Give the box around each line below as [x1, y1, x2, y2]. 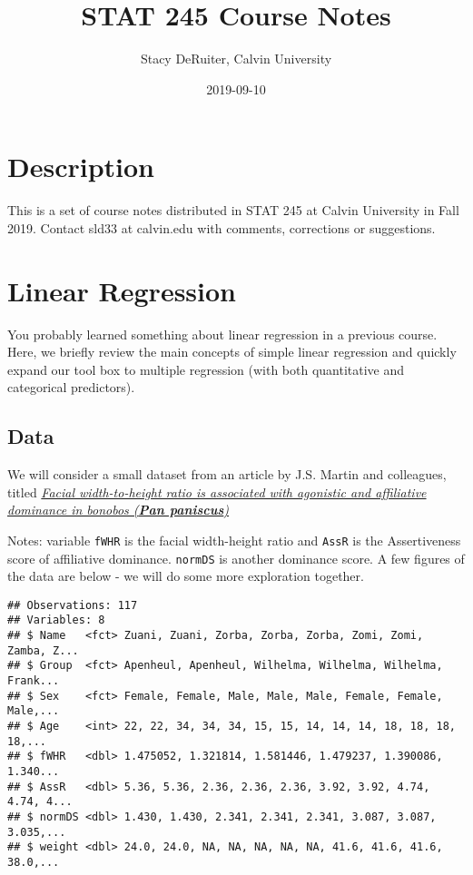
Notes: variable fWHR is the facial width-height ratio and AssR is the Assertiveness [7, 530, 461, 549]
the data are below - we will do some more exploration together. [7, 566, 364, 585]
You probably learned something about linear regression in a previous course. [7, 324, 438, 343]
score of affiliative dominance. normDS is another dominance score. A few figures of [7, 548, 465, 567]
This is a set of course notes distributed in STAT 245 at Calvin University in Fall [7, 201, 459, 220]
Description [7, 148, 155, 185]
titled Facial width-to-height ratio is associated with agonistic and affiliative [7, 482, 427, 501]
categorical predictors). [7, 378, 135, 397]
